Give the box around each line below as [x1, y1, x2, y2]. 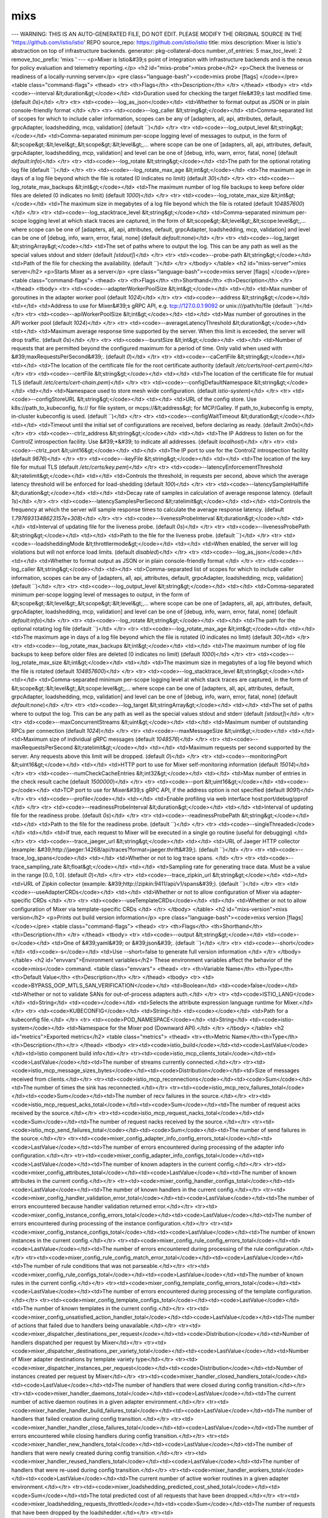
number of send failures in [240, 1126, 306, 1134]
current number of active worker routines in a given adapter [139, 1474, 289, 1482]
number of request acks [240, 1101, 301, 1108]
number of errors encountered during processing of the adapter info [113, 1143, 285, 1151]
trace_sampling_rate [11, 863, 62, 870]
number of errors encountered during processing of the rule [113, 1245, 264, 1253]
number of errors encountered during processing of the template [113, 1288, 276, 1295]
